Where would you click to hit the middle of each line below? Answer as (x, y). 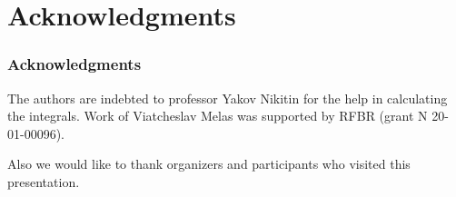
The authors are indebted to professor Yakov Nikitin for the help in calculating (228, 98)
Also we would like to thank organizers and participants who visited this (209, 164)
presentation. (44, 181)
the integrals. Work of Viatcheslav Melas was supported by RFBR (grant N (218, 116)
